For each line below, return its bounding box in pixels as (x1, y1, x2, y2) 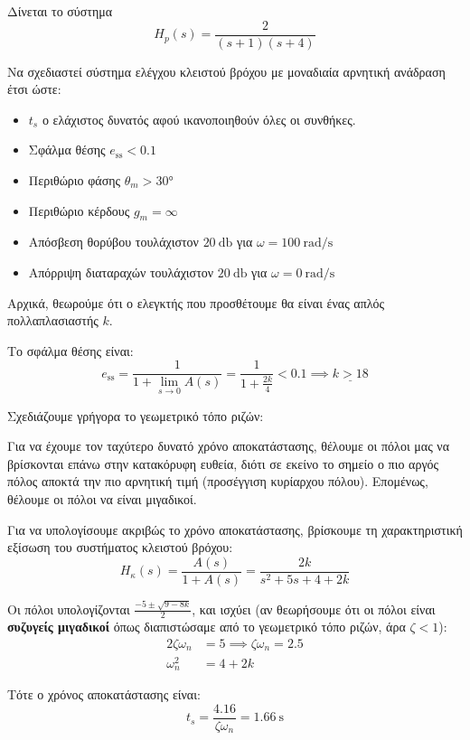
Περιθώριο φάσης (28, 171, 121, 190)
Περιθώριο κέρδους (28, 201, 130, 220)
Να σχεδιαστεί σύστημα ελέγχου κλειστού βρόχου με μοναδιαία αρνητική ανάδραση (7, 61, 446, 80)
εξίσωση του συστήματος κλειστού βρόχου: (7, 538, 233, 557)
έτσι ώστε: (7, 80, 61, 98)
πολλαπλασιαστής (7, 311, 99, 330)
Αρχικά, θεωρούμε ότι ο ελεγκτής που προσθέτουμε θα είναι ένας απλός (7, 293, 385, 312)
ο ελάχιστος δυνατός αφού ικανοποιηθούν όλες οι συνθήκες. (42, 109, 356, 128)
